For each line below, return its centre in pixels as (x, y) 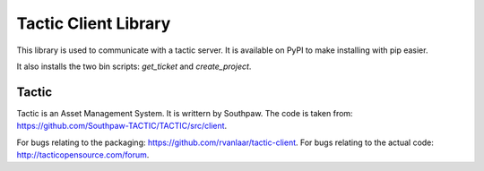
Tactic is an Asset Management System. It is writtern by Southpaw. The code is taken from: (185, 113)
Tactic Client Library (94, 23)
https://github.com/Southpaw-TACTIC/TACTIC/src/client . (122, 126)
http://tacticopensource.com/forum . (83, 155)
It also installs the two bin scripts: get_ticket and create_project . (134, 66)
